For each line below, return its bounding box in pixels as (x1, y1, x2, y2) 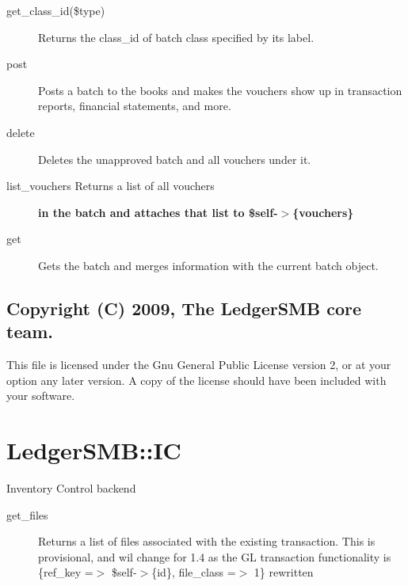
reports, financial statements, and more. (38, 97, 231, 114)
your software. (6, 387, 75, 404)
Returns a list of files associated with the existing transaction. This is (38, 533, 376, 550)
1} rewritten (254, 564, 314, 580)
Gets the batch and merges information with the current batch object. (38, 257, 379, 273)
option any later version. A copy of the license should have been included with (6, 371, 387, 388)
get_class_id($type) (6, 2, 105, 18)
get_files (6, 506, 48, 523)
